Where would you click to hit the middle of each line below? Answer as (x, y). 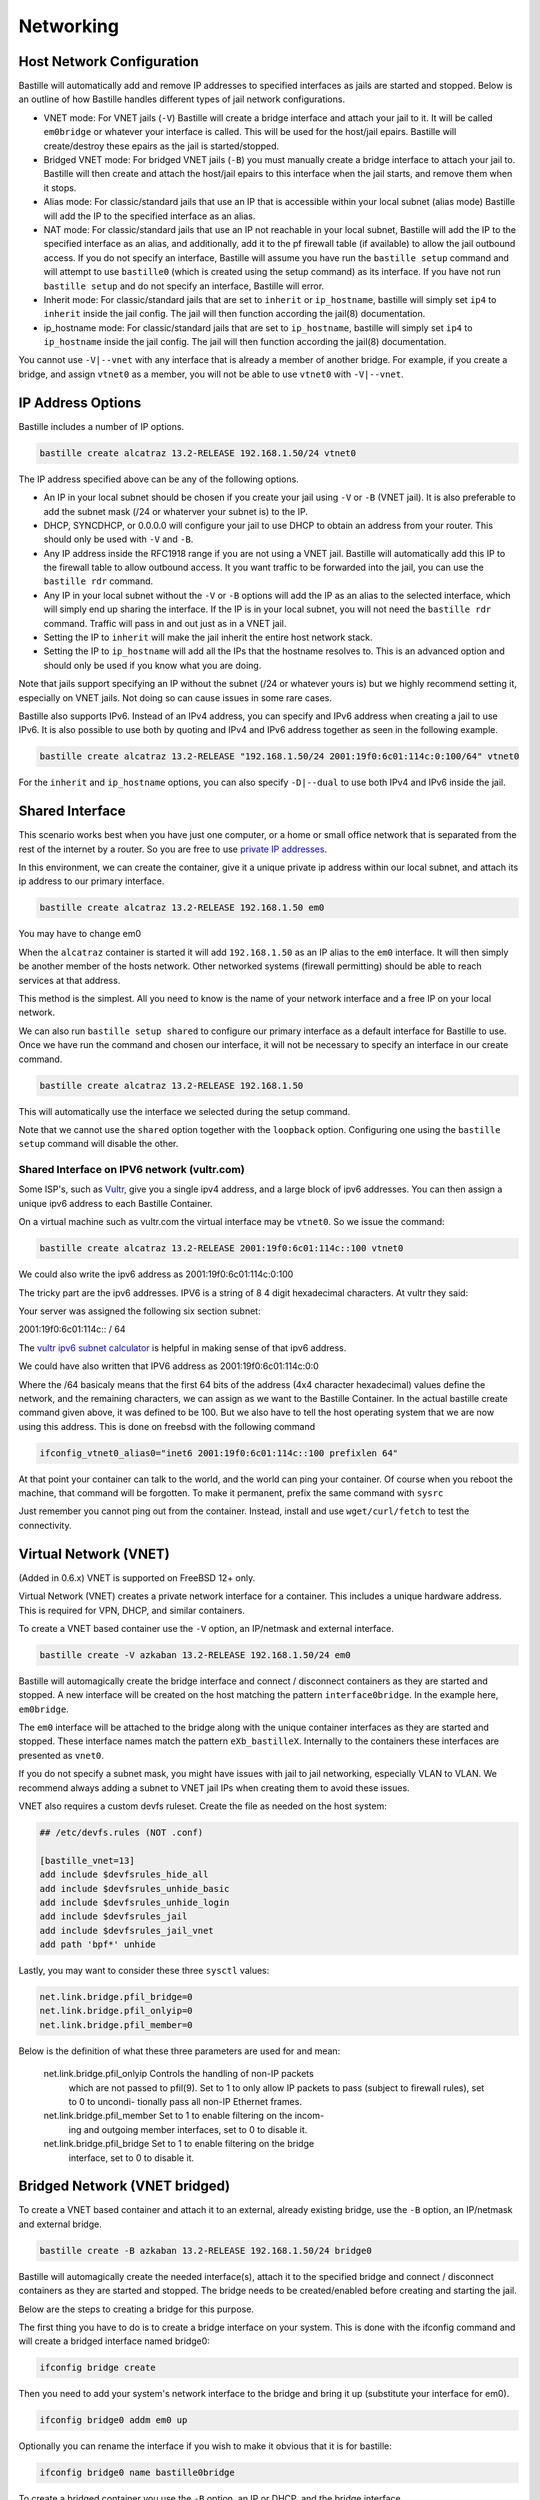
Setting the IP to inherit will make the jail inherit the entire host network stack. (208, 637)
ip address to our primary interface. (91, 881)
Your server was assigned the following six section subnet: (139, 1311)
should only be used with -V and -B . (118, 539)
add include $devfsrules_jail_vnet (126, 1930)
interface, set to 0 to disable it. (131, 2157)
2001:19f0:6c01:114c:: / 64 (72, 1329)
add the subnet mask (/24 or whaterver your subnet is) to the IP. (176, 511)
